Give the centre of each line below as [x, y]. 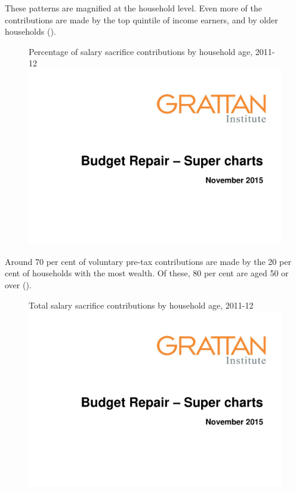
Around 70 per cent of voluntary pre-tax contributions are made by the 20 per [148, 261]
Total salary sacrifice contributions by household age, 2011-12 [141, 305]
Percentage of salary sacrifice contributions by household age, [141, 51]
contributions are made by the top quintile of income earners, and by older [141, 19]
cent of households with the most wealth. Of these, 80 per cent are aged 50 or [147, 273]
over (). [18, 284]
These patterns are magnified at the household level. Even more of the [134, 8]
